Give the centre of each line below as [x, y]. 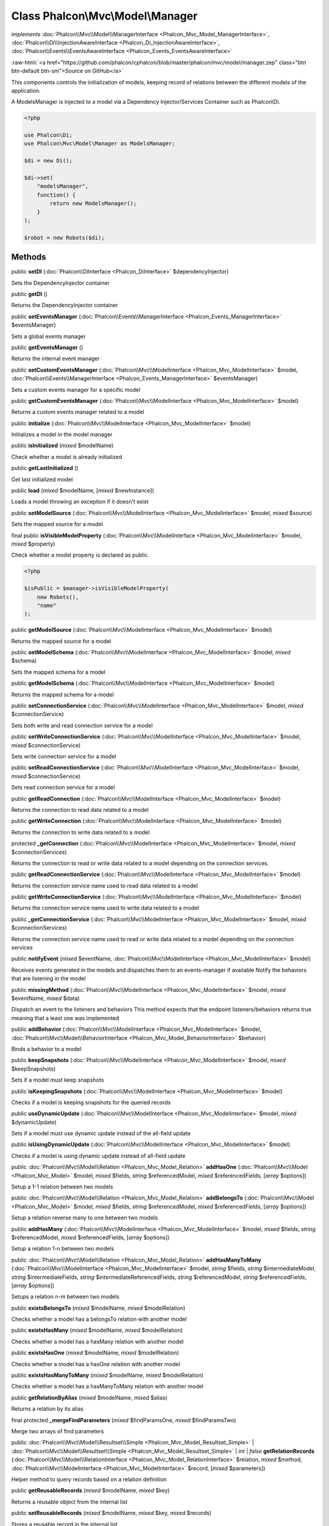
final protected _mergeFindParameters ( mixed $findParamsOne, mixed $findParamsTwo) [124, 1420]
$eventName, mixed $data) [45, 998]
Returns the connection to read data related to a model [80, 809]
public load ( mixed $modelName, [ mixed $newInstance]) [83, 491]
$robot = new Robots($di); [64, 237]
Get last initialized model [42, 479]
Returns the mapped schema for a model [62, 694]
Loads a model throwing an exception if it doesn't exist [80, 502]
